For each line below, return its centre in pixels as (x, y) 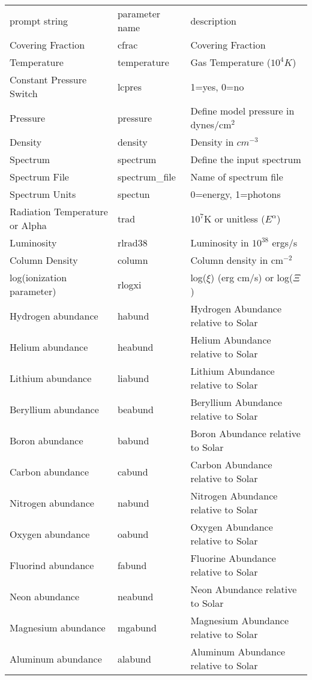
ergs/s (285, 243)
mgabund (137, 627)
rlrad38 (132, 243)
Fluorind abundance (52, 565)
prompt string (39, 20)
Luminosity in (220, 243)
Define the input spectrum (246, 159)
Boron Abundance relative (245, 433)
